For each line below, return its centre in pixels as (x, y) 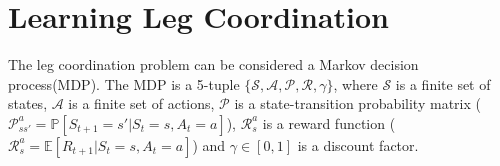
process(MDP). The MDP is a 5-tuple (124, 83)
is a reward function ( (329, 122)
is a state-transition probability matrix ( (357, 103)
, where (355, 83)
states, (28, 103)
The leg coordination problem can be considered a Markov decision (213, 64)
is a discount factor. (358, 144)
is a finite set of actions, (141, 103)
